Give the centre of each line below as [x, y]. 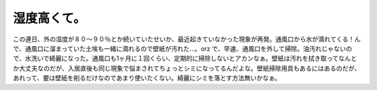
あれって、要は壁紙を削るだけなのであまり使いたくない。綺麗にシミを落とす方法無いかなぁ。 [147, 78]
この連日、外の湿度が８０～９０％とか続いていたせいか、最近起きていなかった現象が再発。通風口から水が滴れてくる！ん [187, 39]
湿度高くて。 [50, 18]
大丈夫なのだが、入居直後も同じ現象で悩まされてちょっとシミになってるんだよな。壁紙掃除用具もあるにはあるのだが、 [190, 68]
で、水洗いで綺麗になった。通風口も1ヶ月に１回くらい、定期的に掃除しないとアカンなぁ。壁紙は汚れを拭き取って [176, 59]
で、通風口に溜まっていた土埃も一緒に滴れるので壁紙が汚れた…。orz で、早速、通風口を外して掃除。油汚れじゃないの [183, 48]
